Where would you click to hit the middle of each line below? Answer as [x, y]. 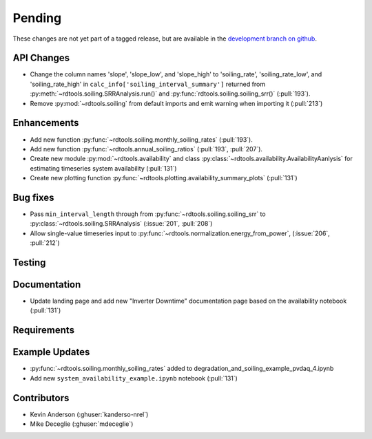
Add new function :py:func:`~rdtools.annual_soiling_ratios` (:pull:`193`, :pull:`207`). [146, 149]
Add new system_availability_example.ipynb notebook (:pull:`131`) [134, 378]
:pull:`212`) [45, 243]
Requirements [44, 330]
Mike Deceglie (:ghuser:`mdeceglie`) [82, 424]
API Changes [41, 58]
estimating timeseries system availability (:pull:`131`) [103, 168]
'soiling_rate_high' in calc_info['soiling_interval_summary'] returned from [147, 84]
